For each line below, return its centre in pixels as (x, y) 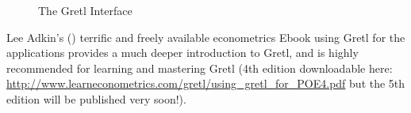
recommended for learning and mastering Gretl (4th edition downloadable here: (200, 68)
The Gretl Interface (85, 10)
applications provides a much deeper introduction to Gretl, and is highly (182, 53)
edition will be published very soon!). (96, 98)
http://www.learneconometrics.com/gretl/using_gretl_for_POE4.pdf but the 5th (206, 83)
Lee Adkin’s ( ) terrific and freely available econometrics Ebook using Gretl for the (206, 37)
